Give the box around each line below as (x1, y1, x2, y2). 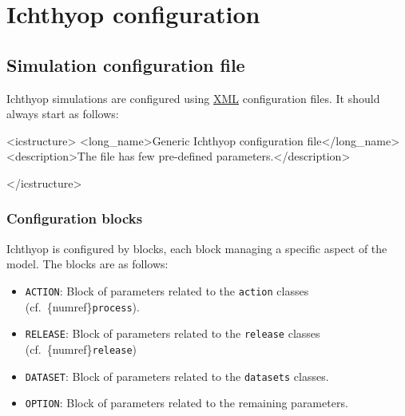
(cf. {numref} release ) (25, 340, 137, 357)
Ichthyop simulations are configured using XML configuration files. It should (6, 89, 380, 106)
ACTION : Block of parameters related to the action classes (25, 282, 309, 299)
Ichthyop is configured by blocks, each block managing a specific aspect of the (6, 240, 387, 256)
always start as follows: (6, 105, 119, 122)
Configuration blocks (6, 208, 143, 228)
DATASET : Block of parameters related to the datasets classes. (25, 367, 329, 384)
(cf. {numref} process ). (25, 298, 140, 315)
